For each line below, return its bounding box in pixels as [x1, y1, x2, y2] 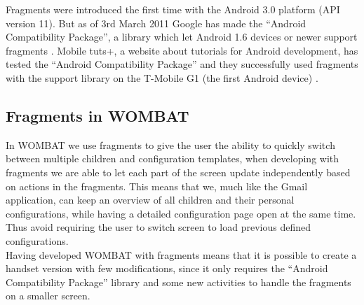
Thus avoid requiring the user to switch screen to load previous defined [6, 220, 311, 234]
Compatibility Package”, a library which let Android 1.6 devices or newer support [6, 29, 358, 44]
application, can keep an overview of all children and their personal [6, 192, 295, 207]
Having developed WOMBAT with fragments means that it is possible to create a [6, 247, 357, 262]
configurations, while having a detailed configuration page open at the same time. [6, 206, 356, 220]
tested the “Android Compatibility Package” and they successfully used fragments [6, 57, 358, 71]
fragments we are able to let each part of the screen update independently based [6, 164, 351, 179]
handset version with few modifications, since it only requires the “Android [6, 261, 328, 276]
